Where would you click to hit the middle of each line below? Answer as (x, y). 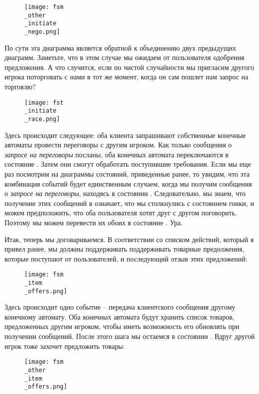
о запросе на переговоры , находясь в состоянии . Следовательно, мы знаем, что (125, 193)
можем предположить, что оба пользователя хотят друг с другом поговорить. (121, 213)
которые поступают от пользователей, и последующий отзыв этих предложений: (126, 258)
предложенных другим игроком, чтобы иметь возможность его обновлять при (122, 326)
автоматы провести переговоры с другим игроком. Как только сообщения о (118, 145)
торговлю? (20, 86)
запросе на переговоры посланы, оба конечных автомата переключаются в (117, 154)
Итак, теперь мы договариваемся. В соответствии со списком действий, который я (129, 239)
